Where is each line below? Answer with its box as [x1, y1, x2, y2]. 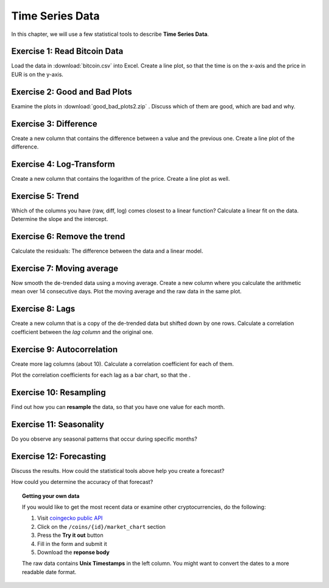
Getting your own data [22, 492, 80, 499]
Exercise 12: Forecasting [11, 451, 107, 461]
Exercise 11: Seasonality [11, 419, 105, 429]
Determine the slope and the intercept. [11, 215, 108, 223]
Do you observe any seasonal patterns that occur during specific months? [11, 435, 197, 443]
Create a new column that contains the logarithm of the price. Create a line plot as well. [11, 175, 230, 182]
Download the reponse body [37, 548, 110, 556]
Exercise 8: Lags [11, 304, 76, 314]
